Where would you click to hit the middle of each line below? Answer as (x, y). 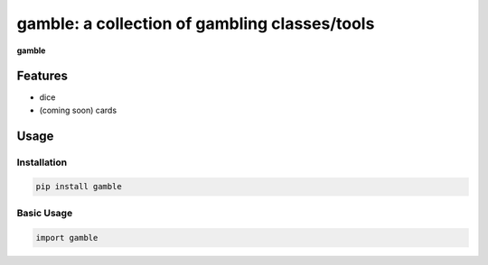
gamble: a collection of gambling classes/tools (196, 23)
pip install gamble (79, 187)
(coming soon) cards (78, 110)
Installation (42, 162)
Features (42, 76)
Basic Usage (45, 213)
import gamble (67, 238)
